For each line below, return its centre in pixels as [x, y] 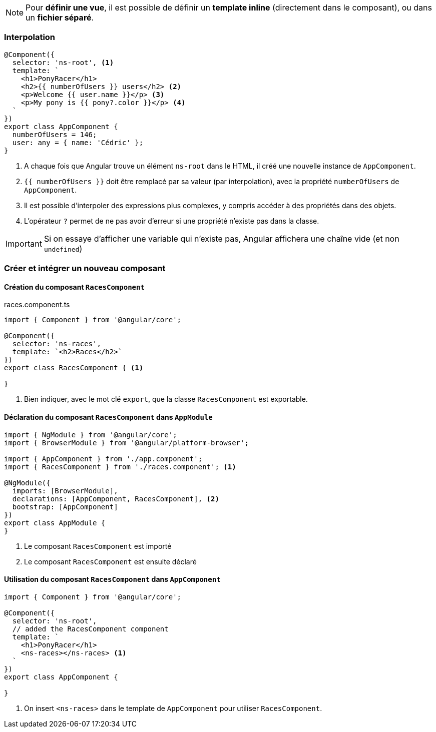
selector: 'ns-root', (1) [63, 62]
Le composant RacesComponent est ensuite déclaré [110, 561]
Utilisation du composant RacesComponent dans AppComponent [112, 579]
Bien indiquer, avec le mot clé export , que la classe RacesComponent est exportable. [166, 399]
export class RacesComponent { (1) [74, 368]
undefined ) [63, 248]
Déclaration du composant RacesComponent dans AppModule [108, 417]
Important [24, 243]
